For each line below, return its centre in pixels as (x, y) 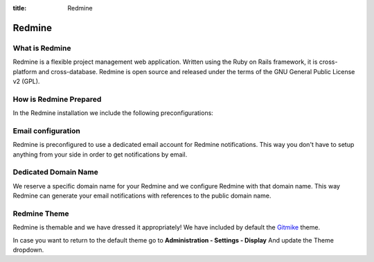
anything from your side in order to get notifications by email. (100, 154)
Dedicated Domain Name (55, 172)
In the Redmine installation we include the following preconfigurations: (113, 113)
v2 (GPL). (26, 81)
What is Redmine (42, 48)
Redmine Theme (41, 213)
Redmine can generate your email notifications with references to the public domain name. (142, 196)
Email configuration (47, 130)
